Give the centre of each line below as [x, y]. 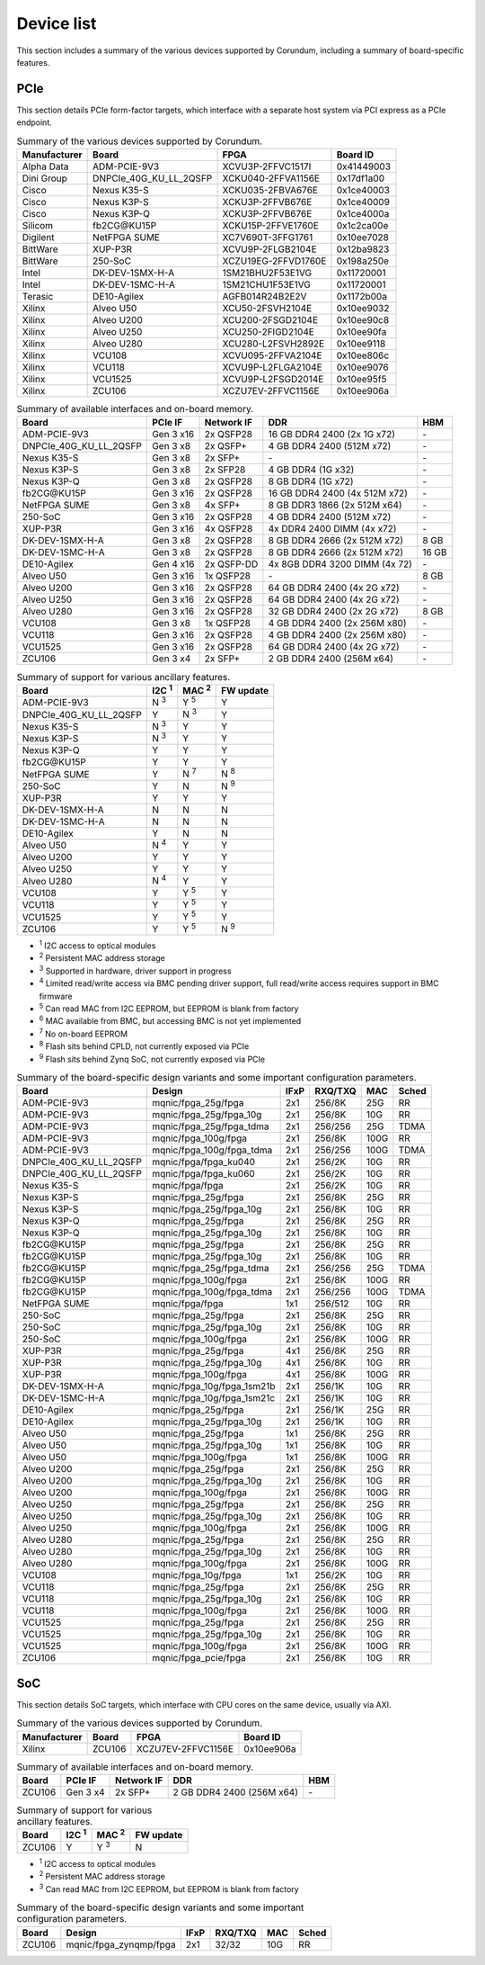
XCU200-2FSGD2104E [270, 320]
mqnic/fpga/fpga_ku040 [203, 1162]
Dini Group [44, 178]
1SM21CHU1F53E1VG [267, 285]
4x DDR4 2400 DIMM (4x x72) [332, 529]
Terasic [38, 296]
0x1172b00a [362, 296]
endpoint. [35, 122]
